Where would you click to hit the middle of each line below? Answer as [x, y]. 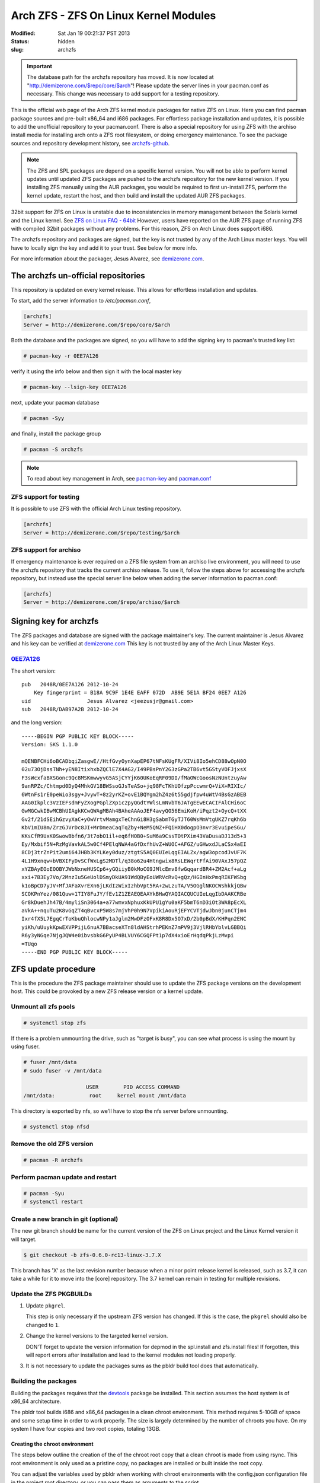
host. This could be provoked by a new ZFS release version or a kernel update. [107, 991]
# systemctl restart [53, 1202]
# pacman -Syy [44, 418]
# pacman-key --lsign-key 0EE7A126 [75, 387]
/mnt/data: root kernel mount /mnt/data [105, 1095]
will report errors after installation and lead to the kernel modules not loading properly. [131, 1355]
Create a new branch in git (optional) [65, 1219]
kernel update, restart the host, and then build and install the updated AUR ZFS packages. [136, 195]
